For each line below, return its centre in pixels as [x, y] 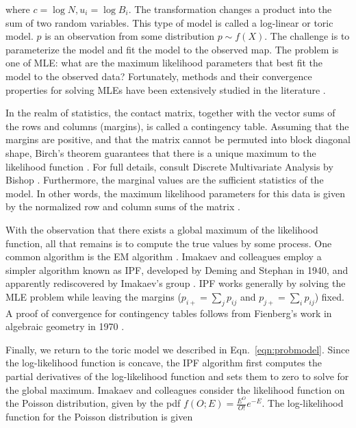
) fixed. [329, 296]
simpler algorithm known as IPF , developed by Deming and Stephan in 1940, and [177, 269]
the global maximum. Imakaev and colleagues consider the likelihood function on [175, 389]
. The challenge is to [307, 36]
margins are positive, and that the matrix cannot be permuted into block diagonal [178, 139]
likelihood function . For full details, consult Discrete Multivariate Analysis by [169, 166]
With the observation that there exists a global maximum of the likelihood [162, 229]
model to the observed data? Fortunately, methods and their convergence [159, 76]
